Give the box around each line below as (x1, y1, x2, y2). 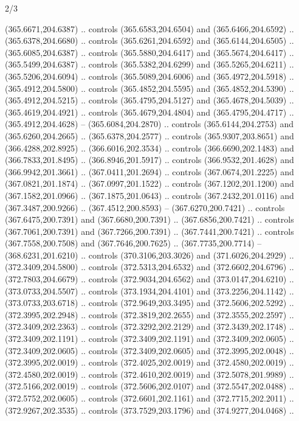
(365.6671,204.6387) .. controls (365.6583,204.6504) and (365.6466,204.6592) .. (5, 22, 294, 35)
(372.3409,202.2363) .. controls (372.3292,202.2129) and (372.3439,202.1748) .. (5, 320, 294, 333)
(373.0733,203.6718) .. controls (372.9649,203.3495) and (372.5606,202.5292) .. (5, 296, 294, 309)
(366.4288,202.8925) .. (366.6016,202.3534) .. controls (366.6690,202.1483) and (5, 141, 294, 154)
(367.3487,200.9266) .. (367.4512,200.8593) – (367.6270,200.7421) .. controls (5, 201, 285, 214)
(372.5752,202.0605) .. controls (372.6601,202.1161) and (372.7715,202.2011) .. (5, 392, 294, 404)
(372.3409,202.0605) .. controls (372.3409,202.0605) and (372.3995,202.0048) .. (5, 344, 294, 357)
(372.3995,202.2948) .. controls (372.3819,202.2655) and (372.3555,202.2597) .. (5, 308, 294, 321)
